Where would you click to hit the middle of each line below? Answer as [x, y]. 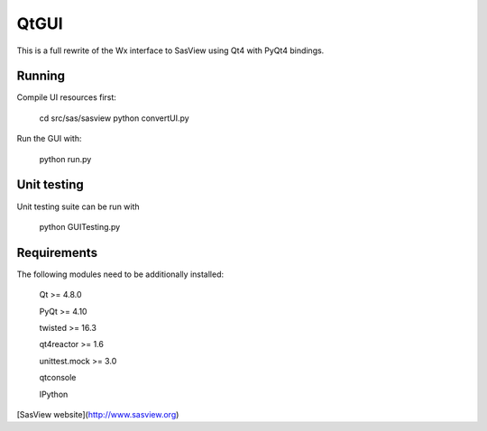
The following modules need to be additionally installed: [120, 274]
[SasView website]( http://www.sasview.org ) [98, 414]
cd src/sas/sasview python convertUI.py [114, 118]
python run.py [65, 159]
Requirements [57, 252]
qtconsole [58, 378]
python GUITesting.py [80, 226]
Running [41, 76]
